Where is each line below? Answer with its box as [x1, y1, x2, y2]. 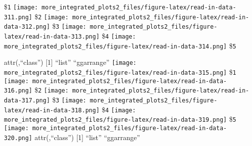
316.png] [4, 87, 33, 95]
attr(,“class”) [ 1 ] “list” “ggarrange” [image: [4, 57, 137, 67]
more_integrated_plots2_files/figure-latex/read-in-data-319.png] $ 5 [4, 114, 236, 124]
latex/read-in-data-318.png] [4, 106, 100, 114]
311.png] [4, 13, 33, 21]
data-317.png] [4, 97, 50, 104]
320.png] [4, 134, 33, 142]
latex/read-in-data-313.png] [4, 33, 100, 40]
